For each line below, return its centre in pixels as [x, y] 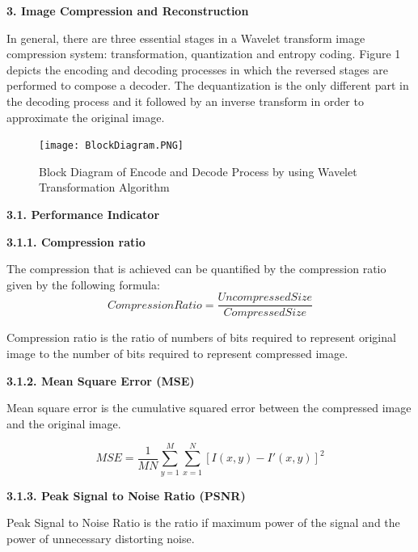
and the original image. [64, 423]
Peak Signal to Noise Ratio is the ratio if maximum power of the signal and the [203, 523]
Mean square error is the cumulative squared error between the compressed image [209, 408]
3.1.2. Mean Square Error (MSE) [101, 380]
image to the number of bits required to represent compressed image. [177, 354]
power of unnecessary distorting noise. [101, 538]
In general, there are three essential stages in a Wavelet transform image [186, 38]
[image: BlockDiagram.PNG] [111, 146]
